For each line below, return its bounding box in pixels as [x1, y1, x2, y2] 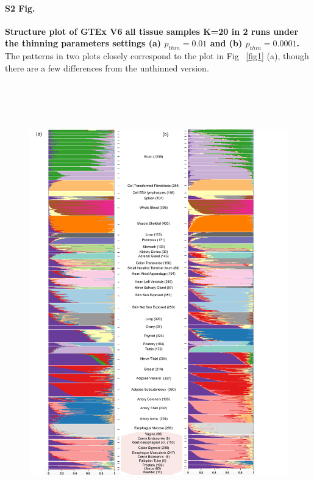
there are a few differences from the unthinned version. [5, 61, 209, 74]
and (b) [210, 37, 243, 49]
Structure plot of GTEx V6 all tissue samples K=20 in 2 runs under [5, 24, 299, 37]
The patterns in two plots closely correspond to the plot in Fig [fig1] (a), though [5, 49, 309, 62]
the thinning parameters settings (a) [5, 37, 162, 49]
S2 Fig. [5, 1, 35, 14]
